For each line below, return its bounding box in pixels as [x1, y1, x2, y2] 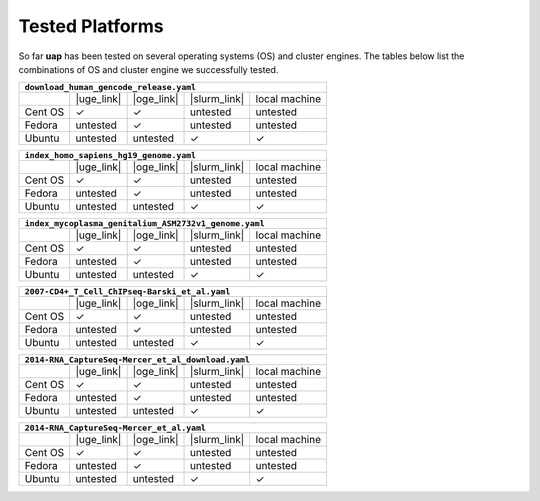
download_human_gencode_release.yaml [24, 82, 197, 93]
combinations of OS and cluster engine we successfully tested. [18, 63, 279, 75]
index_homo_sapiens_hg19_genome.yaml [24, 150, 197, 161]
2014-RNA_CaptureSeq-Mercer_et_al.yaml [24, 423, 207, 434]
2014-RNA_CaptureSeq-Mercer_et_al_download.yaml [24, 355, 250, 365]
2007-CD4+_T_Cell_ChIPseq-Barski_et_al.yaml [24, 286, 231, 297]
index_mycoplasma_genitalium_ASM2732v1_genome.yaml [24, 218, 265, 229]
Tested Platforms [18, 15, 164, 37]
